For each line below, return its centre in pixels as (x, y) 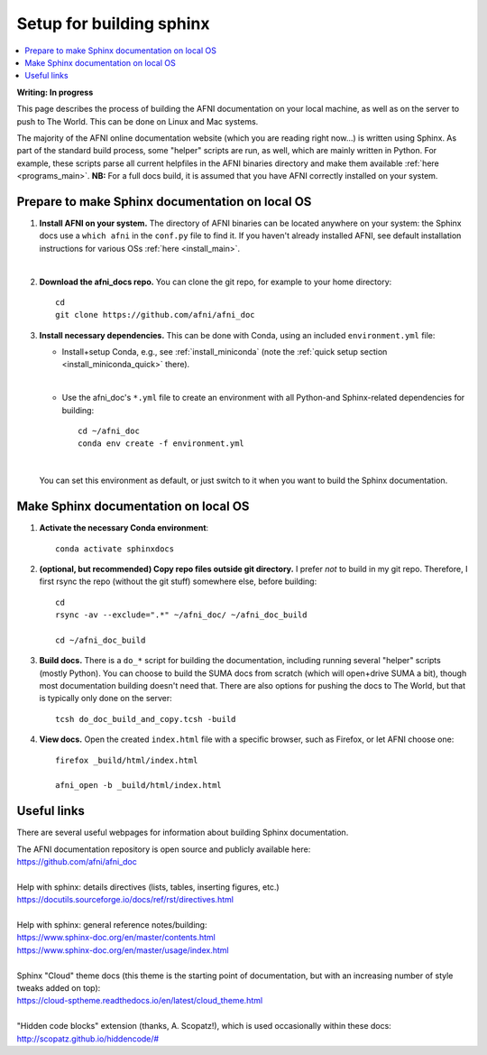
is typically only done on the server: (106, 699)
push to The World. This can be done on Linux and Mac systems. (138, 121)
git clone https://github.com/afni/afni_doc (156, 315)
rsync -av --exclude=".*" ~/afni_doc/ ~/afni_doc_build (181, 615)
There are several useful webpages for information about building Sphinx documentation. (183, 833)
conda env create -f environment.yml (161, 444)
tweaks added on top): (59, 987)
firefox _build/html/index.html (127, 760)
